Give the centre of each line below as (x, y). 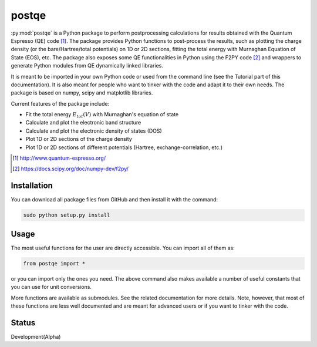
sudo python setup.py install (67, 215)
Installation (32, 186)
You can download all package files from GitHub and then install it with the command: (114, 200)
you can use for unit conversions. (51, 287)
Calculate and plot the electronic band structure (83, 123)
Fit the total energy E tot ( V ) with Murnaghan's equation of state (102, 115)
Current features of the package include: (60, 103)
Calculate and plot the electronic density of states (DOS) (94, 131)
